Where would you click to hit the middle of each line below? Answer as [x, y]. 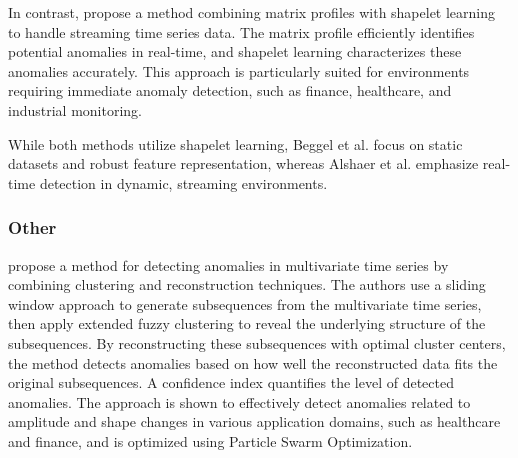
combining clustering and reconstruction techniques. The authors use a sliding [247, 284]
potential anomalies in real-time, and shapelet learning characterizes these [235, 51]
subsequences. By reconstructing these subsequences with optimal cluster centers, [257, 342]
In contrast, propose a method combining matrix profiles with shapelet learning [252, 12]
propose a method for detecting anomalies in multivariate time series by [228, 264]
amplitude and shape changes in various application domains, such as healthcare [254, 421]
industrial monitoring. [75, 109]
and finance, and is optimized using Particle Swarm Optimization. [210, 440]
